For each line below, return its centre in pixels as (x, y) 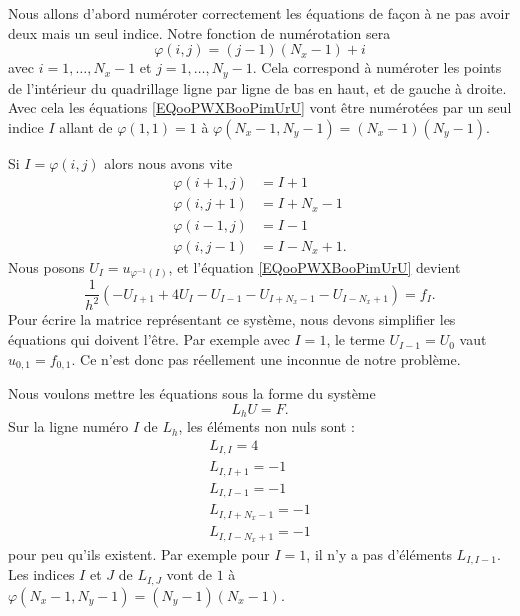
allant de (86, 126)
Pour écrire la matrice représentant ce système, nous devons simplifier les (232, 319)
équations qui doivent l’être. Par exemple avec (149, 339)
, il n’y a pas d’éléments (379, 553)
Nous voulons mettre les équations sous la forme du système (192, 393)
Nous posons (46, 266)
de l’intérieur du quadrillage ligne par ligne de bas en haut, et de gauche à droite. (257, 87)
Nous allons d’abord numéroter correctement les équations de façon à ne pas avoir (259, 13)
